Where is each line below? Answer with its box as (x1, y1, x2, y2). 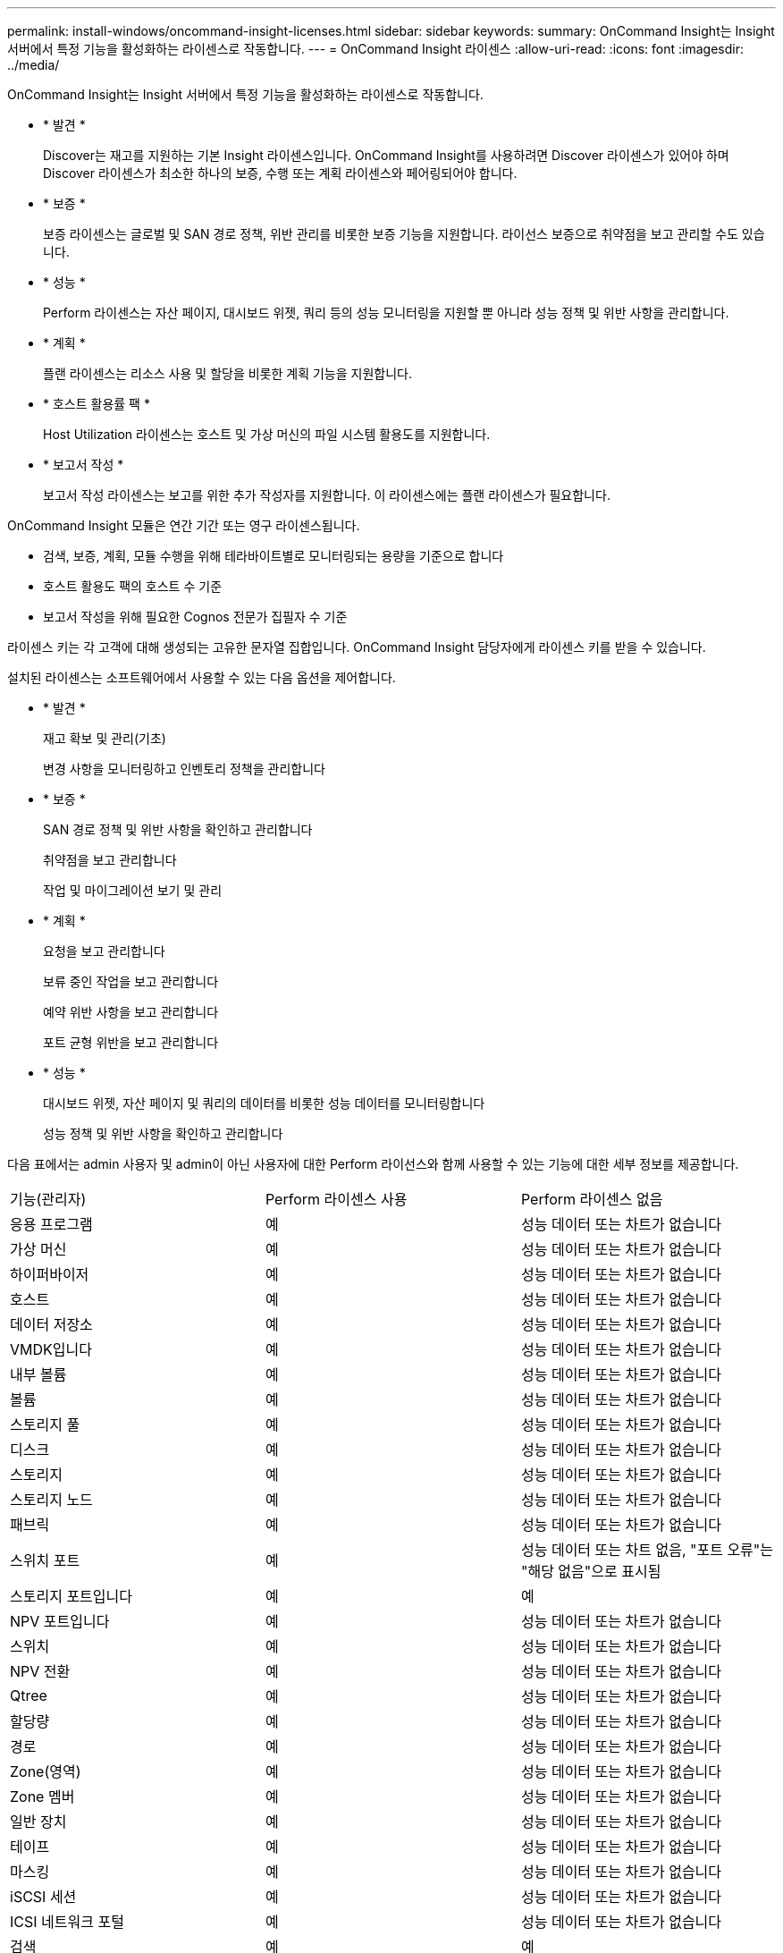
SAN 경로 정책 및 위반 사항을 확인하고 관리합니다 (43, 822, 313, 837)
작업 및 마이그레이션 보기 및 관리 (43, 883, 223, 898)
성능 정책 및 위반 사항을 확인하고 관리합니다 (43, 1126, 283, 1141)
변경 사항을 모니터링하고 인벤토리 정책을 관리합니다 (43, 761, 325, 776)
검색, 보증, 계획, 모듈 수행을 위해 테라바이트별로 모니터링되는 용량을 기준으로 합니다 (43, 548, 504, 563)
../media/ (7, 57, 60, 72)
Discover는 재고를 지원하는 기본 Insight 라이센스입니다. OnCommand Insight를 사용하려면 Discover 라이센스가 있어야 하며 (43, 148, 729, 163)
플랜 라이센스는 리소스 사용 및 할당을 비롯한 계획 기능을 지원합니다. (43, 366, 412, 381)
